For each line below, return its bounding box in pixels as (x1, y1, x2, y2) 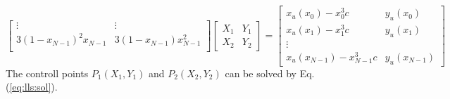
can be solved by (225, 65, 296, 80)
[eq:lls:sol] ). (9, 79, 58, 94)
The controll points (6, 65, 89, 80)
